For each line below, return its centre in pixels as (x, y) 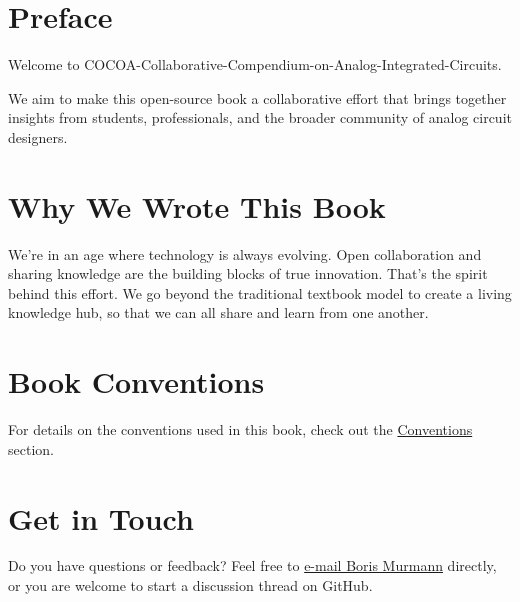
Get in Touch (101, 517)
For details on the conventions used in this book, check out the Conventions (240, 429)
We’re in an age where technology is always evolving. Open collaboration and (245, 253)
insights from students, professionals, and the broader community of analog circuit (260, 117)
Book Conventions (136, 381)
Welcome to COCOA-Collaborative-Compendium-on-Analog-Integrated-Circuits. (255, 64)
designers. (38, 136)
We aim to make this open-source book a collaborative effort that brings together (257, 97)
